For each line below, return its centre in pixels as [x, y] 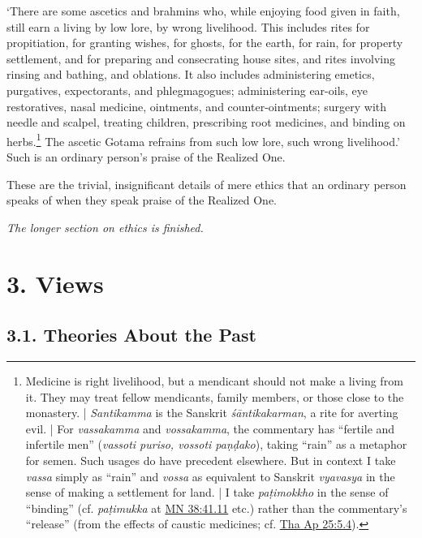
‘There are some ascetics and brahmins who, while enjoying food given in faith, [203, 11]
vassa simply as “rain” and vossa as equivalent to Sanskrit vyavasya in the [210, 476]
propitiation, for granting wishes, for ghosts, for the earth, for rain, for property [205, 43]
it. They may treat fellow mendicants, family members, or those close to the [215, 396]
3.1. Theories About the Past [131, 335]
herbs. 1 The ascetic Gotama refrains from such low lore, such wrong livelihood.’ [203, 140]
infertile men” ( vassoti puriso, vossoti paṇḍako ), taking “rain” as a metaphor [216, 444]
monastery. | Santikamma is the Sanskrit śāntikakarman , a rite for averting [212, 413]
